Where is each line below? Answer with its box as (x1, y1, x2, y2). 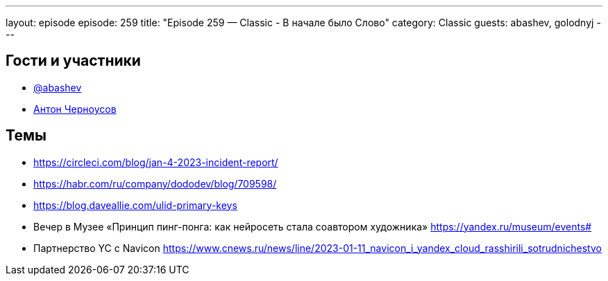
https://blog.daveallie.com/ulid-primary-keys (33, 199, 237, 211)
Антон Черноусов (33, 102, 117, 115)
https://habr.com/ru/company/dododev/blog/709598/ (33, 177, 277, 190)
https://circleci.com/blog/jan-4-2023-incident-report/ (33, 156, 278, 168)
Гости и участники (6, 52, 141, 70)
